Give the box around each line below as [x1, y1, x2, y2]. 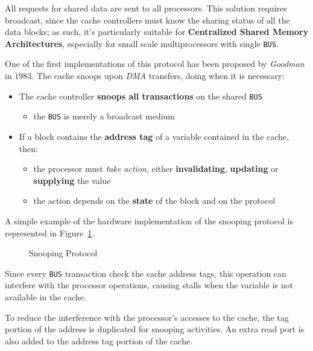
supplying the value [33, 174, 111, 186]
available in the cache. [5, 290, 86, 303]
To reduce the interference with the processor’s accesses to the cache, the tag [5, 311, 289, 323]
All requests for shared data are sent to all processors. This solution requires [5, 2, 287, 14]
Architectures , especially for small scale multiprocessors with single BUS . [5, 37, 279, 49]
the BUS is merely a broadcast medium [33, 110, 175, 122]
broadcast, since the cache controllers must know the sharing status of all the [5, 13, 290, 26]
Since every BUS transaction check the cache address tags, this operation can [5, 267, 286, 279]
